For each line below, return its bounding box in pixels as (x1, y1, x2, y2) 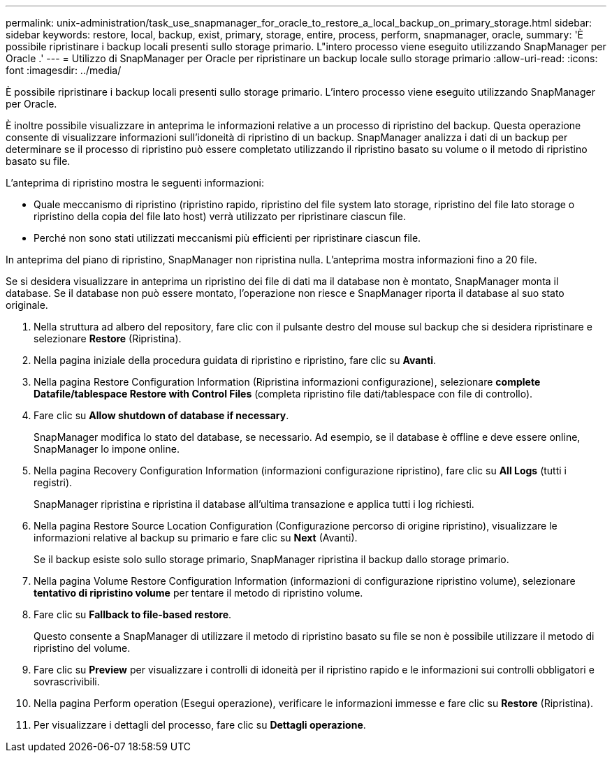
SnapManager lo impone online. (34, 443, 180, 455)
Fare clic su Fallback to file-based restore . (34, 608, 232, 620)
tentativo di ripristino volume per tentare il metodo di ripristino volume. (34, 587, 363, 599)
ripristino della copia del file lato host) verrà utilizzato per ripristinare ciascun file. (34, 210, 406, 222)
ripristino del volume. (34, 642, 131, 654)
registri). (34, 476, 73, 488)
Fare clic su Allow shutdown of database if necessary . (34, 409, 289, 421)
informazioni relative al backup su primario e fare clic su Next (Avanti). (34, 532, 358, 544)
